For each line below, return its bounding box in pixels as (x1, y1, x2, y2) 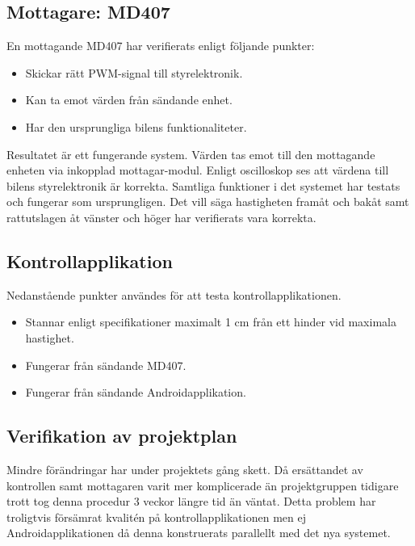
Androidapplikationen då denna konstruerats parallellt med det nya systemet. (6, 524, 391, 541)
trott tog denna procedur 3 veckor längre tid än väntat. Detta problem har (6, 493, 376, 510)
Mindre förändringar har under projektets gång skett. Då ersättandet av (6, 460, 363, 477)
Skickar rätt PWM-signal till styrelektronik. (25, 64, 243, 81)
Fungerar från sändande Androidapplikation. (25, 384, 246, 401)
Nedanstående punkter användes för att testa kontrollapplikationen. (6, 286, 342, 303)
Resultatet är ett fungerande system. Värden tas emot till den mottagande (6, 145, 375, 162)
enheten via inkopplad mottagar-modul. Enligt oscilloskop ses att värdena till (6, 162, 389, 178)
